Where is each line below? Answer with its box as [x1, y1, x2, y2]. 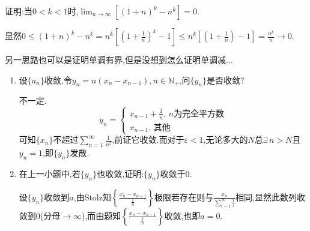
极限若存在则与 [154, 190, 214, 203]
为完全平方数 [174, 109, 225, 118]
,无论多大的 [203, 133, 248, 146]
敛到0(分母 [19, 209, 61, 221]
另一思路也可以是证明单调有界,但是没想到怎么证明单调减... [5, 53, 233, 65]
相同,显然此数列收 [236, 190, 305, 203]
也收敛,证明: [97, 167, 144, 179]
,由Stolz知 [73, 190, 111, 203]
